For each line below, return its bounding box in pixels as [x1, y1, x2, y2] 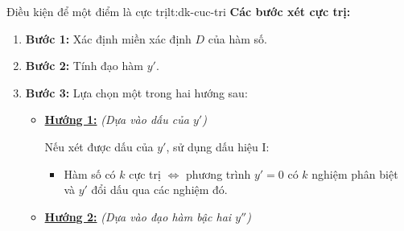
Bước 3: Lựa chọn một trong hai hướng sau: [25, 84, 248, 101]
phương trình [186, 165, 251, 182]
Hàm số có [64, 165, 116, 182]
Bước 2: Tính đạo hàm [25, 57, 143, 74]
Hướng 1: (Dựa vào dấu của [44, 111, 189, 128]
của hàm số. [208, 30, 267, 47]
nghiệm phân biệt [311, 165, 398, 182]
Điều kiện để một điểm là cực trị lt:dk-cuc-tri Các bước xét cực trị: [6, 3, 351, 19]
